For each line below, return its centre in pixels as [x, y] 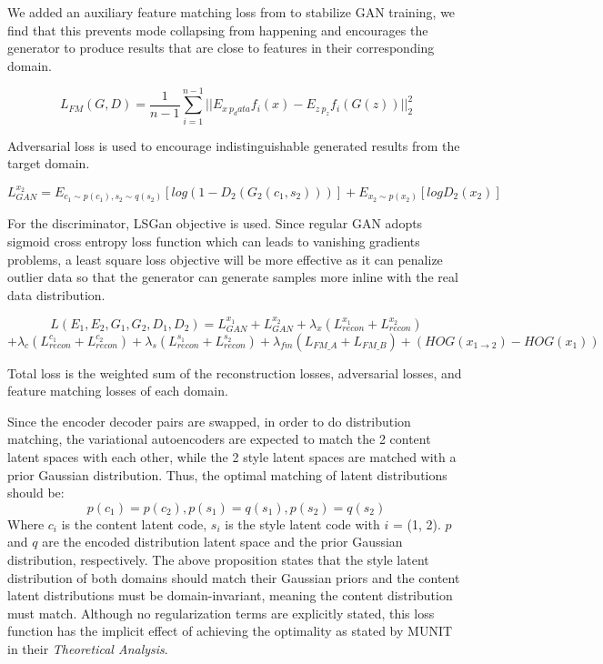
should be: [36, 493]
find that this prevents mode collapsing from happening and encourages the [218, 30]
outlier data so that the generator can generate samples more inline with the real [233, 277]
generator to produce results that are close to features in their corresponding [221, 48]
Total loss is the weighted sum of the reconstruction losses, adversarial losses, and [235, 372]
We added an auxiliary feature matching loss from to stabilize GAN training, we [231, 12]
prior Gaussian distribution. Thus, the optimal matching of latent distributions [227, 474]
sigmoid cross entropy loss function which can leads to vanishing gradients [214, 241]
